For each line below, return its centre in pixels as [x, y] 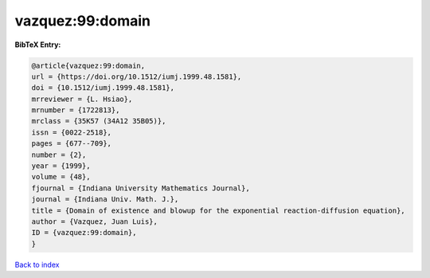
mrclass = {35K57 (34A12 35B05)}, [99, 121]
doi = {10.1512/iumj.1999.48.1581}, [103, 88]
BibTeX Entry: [38, 45]
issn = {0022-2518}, [71, 132]
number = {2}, [59, 155]
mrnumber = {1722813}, [76, 110]
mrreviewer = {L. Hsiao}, [82, 99]
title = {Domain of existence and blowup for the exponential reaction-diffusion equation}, [218, 210]
